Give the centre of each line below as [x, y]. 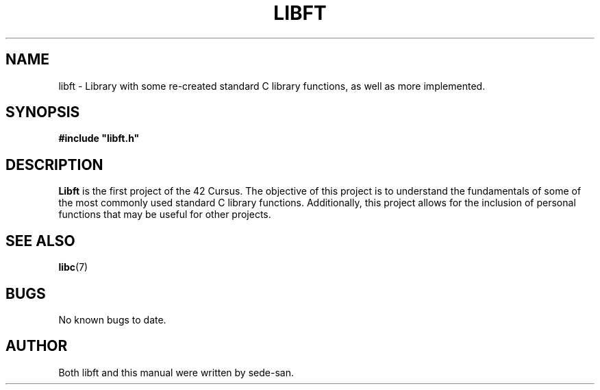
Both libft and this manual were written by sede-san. [176, 372]
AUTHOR [37, 346]
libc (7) [73, 267]
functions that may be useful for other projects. [165, 215]
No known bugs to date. [112, 319]
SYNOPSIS [43, 112]
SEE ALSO [40, 241]
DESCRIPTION [54, 164]
